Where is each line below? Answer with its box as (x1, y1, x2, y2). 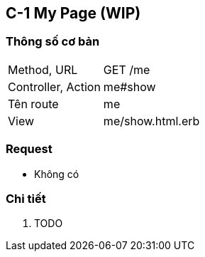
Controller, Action (8, 79, 101, 94)
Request (6, 142, 52, 157)
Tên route (8, 96, 59, 111)
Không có (34, 167, 79, 180)
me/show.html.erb (103, 113, 200, 128)
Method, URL (8, 62, 78, 77)
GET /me (103, 62, 150, 77)
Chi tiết (6, 191, 46, 206)
